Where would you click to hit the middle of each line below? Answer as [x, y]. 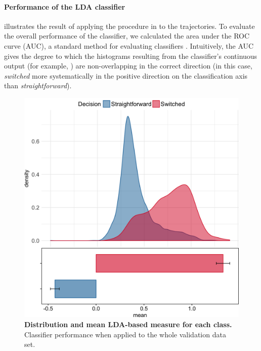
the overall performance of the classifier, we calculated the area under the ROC [127, 36]
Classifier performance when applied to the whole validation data [125, 334]
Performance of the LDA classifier [65, 6]
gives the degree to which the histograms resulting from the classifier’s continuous [131, 56]
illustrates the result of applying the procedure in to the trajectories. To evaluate [129, 26]
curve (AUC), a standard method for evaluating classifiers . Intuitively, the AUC [129, 45]
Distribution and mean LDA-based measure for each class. [128, 324]
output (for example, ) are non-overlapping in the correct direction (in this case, [128, 66]
